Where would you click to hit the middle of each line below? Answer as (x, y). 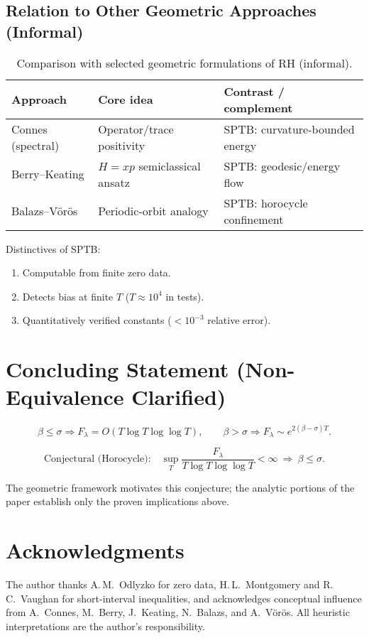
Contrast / (254, 91)
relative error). (239, 320)
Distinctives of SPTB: (53, 248)
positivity (122, 145)
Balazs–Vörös (45, 211)
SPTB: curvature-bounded (289, 129)
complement (258, 107)
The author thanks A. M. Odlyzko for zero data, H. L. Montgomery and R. (170, 584)
